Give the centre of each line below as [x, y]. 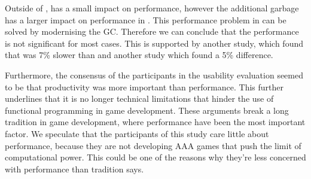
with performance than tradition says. [74, 169]
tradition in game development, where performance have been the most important [155, 122]
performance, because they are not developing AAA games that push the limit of [153, 145]
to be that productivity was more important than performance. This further [144, 87]
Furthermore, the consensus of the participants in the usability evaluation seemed [154, 75]
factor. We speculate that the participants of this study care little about [137, 133]
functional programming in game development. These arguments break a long [147, 110]
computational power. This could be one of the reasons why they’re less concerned [155, 157]
